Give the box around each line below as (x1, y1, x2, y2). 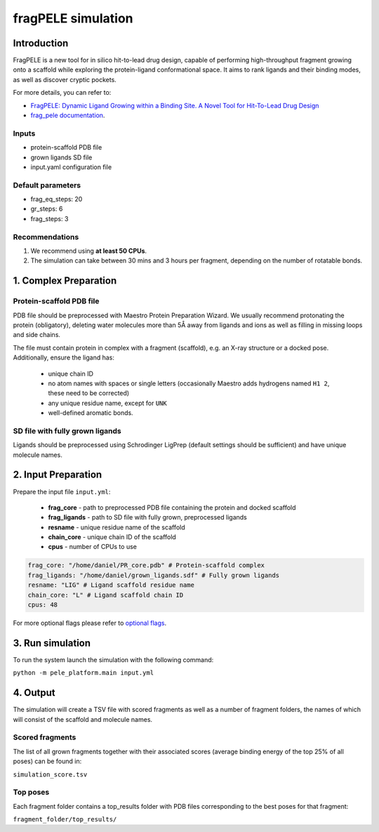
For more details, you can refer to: (13, 88, 112, 97)
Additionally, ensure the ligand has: (13, 353, 115, 362)
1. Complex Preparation (13, 275, 117, 287)
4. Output (13, 687, 55, 699)
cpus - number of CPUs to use (48, 543, 137, 551)
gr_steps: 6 (30, 204, 63, 213)
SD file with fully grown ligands (13, 425, 122, 435)
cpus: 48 (27, 601, 58, 609)
